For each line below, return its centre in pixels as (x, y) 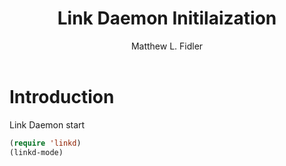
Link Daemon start (47, 124)
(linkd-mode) (36, 152)
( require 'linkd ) (45, 143)
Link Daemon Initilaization (167, 18)
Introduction (62, 96)
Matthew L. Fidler (167, 46)
